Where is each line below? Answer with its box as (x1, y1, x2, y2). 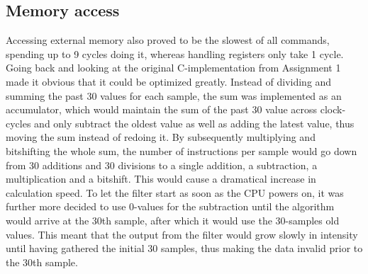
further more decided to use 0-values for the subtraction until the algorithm (6, 199, 335, 214)
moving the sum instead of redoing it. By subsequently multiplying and (6, 130, 316, 144)
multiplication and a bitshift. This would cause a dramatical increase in (6, 171, 316, 186)
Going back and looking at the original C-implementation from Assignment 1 (6, 60, 341, 75)
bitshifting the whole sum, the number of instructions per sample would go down (6, 143, 357, 158)
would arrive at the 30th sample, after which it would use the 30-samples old (6, 212, 340, 227)
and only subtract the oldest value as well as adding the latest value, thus (34, 115, 355, 130)
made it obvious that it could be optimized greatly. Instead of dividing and (6, 74, 332, 89)
